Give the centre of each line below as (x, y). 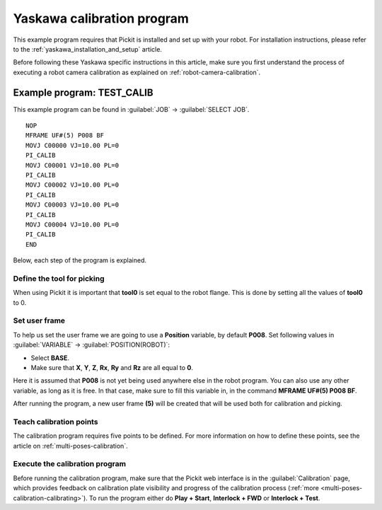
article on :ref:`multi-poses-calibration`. (70, 446)
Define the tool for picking (59, 278)
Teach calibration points (56, 422)
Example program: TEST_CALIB (83, 92)
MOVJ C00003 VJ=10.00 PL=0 (73, 205)
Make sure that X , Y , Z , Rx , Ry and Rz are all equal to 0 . (112, 367)
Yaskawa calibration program (101, 18)
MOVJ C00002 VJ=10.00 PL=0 (73, 185)
